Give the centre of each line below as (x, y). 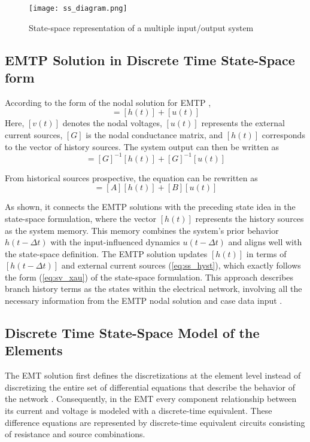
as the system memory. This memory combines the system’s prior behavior (142, 230)
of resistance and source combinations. (75, 434)
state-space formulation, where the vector (81, 218)
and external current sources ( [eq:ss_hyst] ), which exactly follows (181, 265)
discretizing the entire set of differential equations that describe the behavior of (150, 387)
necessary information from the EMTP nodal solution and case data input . (144, 301)
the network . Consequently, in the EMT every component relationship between (151, 399)
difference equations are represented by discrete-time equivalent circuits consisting (155, 422)
